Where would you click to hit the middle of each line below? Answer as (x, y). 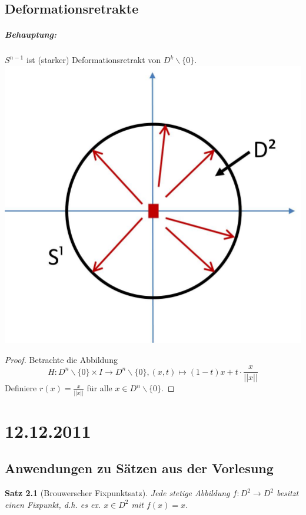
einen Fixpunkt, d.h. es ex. (53, 504)
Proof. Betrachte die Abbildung (61, 359)
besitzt (287, 493)
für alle (99, 388)
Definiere (21, 388)
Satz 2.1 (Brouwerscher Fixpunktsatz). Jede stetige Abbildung (117, 493)
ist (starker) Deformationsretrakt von (94, 60)
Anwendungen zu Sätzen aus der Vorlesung (139, 468)
